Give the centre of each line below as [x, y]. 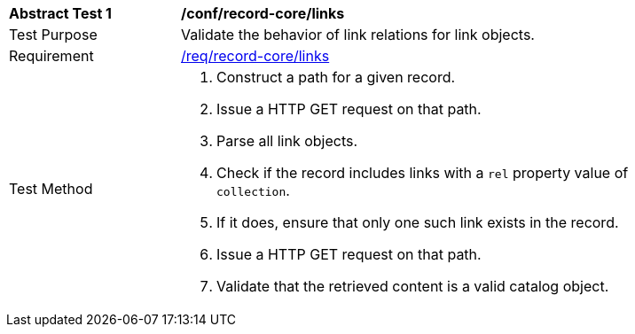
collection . [253, 190]
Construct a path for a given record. [336, 77]
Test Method [51, 189]
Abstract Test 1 [60, 13]
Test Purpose [53, 35]
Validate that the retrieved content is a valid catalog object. [413, 286]
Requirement [51, 56]
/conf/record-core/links [263, 13]
